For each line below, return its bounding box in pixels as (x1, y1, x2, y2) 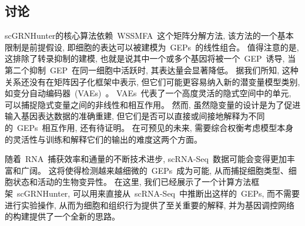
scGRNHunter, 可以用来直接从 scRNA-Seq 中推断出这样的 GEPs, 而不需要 (16, 187, 300, 199)
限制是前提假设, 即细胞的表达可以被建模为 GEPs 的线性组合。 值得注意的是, (5, 41, 299, 53)
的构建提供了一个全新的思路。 (5, 210, 120, 222)
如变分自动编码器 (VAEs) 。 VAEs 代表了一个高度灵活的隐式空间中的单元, (5, 87, 291, 99)
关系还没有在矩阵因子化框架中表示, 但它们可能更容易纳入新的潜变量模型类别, (5, 75, 300, 87)
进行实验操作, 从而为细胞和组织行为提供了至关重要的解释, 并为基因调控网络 (5, 198, 295, 211)
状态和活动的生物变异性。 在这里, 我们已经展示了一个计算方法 (12, 176, 252, 188)
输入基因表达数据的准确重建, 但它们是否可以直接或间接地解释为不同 (5, 110, 265, 122)
